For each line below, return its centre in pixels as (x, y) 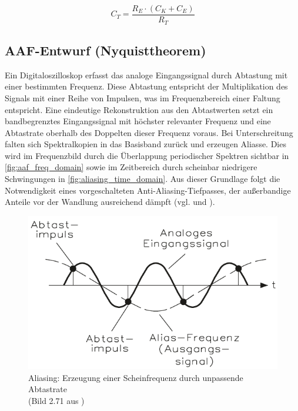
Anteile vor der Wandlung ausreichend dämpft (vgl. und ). (110, 202)
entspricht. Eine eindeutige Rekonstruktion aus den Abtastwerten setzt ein (139, 109)
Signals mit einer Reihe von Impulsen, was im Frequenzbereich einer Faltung (143, 97)
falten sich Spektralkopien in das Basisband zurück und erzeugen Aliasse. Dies (145, 144)
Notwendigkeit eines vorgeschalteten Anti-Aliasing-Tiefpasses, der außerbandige (148, 190)
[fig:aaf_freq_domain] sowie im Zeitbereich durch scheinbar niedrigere (131, 167)
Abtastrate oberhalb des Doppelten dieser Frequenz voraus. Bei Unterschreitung (149, 132)
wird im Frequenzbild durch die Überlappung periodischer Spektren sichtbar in (147, 155)
